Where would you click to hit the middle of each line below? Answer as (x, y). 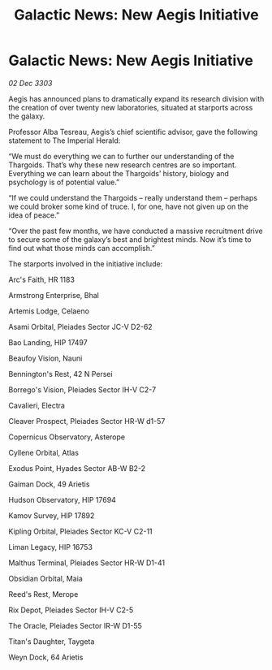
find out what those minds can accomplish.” (82, 248)
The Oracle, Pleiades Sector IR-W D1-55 (75, 625)
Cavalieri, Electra (37, 405)
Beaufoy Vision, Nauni (45, 358)
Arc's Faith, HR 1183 (42, 279)
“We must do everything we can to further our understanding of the (121, 156)
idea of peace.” (34, 215)
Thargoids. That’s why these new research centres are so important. (123, 165)
